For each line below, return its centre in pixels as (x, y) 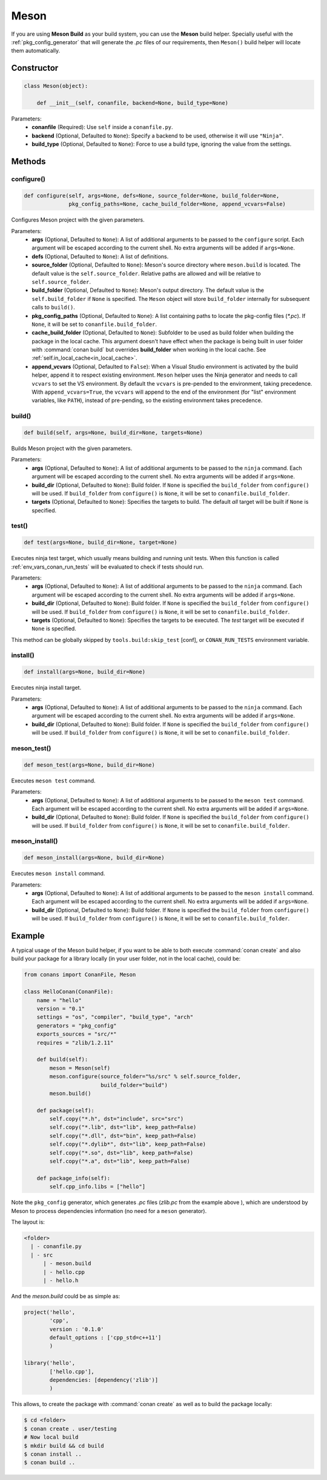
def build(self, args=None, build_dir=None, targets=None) (113, 432)
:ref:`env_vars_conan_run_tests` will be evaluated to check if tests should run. (107, 567)
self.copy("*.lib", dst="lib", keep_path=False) (123, 1127)
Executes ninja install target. (46, 688)
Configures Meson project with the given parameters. (78, 220)
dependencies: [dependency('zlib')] (104, 1380)
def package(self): (66, 1110)
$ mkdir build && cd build (64, 1445)
